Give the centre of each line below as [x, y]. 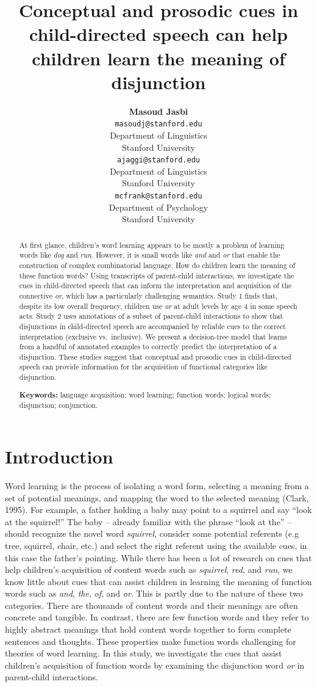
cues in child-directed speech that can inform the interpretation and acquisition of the [155, 285]
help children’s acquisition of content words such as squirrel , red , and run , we [149, 569]
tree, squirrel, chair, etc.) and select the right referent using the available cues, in [156, 545]
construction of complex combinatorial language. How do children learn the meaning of [157, 265]
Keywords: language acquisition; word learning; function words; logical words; [145, 394]
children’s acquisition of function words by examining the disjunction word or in [155, 665]
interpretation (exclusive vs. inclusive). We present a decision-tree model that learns [153, 336]
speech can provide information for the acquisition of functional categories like [143, 367]
